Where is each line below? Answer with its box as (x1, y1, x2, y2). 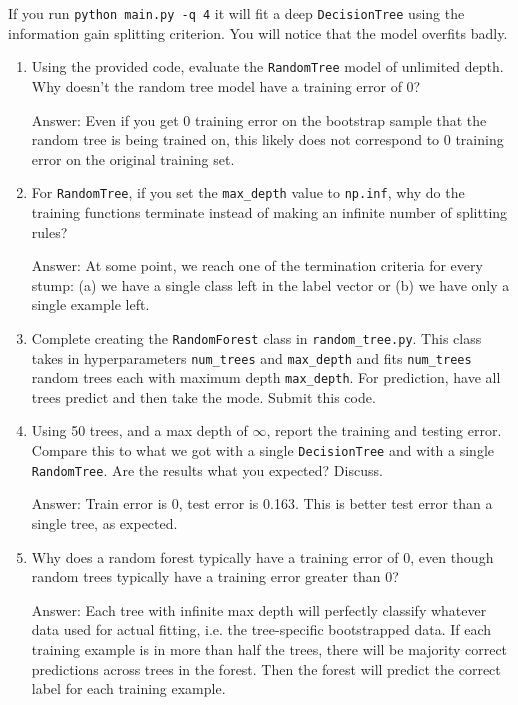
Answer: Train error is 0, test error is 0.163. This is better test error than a (31, 493, 493, 514)
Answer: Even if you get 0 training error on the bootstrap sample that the (31, 109, 487, 130)
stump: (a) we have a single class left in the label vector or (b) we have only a (31, 274, 510, 295)
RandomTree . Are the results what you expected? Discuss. (31, 459, 383, 480)
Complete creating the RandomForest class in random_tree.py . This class (31, 327, 482, 348)
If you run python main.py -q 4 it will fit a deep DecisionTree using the (8, 3, 465, 23)
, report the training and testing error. (266, 420, 502, 441)
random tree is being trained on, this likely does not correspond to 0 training (31, 129, 504, 150)
